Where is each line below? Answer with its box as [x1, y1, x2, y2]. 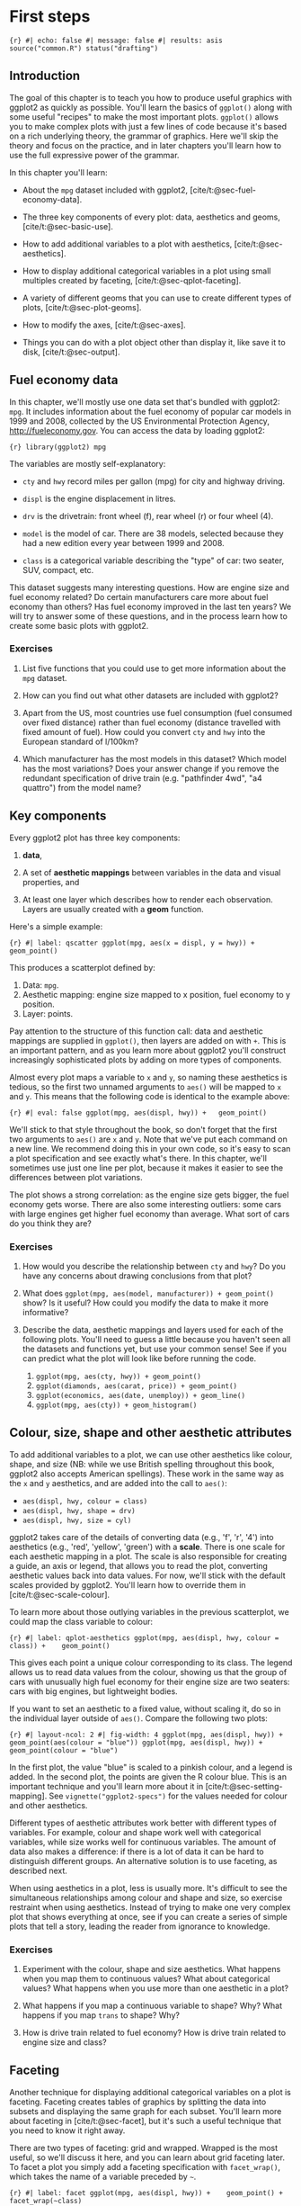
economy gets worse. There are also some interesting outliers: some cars [9, 1198, 281, 1209]
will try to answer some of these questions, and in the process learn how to [9, 610, 288, 622]
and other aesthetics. [9, 1799, 88, 1810]
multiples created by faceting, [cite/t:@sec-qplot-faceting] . [22, 274, 242, 285]
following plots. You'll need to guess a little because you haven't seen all [22, 1333, 291, 1344]
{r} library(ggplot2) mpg [9, 443, 106, 452]
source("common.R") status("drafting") [9, 43, 159, 53]
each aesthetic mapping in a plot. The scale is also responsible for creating [9, 1550, 288, 1562]
